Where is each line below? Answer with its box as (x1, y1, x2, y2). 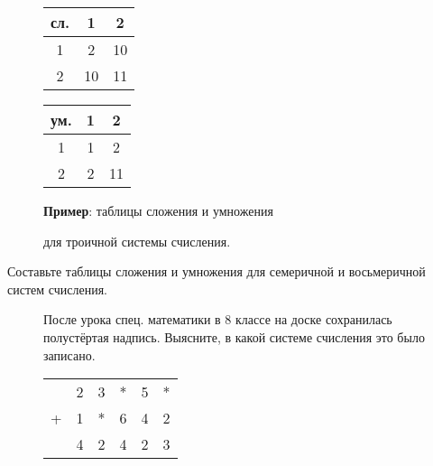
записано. (43, 345, 96, 364)
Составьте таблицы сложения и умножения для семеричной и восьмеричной (7, 262, 426, 281)
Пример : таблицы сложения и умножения (43, 201, 273, 219)
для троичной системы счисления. (43, 231, 231, 250)
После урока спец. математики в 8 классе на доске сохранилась (43, 310, 392, 329)
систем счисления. (7, 279, 107, 298)
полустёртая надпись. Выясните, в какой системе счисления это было (43, 327, 425, 346)
